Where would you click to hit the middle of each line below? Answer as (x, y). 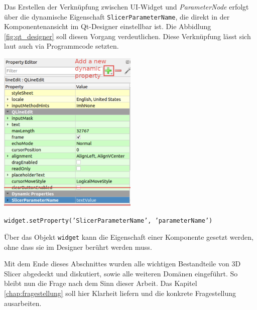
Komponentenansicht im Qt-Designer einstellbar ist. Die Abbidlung (108, 26)
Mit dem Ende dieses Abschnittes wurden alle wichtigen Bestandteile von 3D (122, 264)
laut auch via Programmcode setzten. (61, 46)
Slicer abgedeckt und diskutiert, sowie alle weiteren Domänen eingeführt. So (121, 273)
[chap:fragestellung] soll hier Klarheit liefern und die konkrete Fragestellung (120, 293)
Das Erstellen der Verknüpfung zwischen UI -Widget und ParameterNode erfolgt (126, 7)
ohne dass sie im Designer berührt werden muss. (78, 247)
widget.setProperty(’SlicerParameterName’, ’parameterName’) (108, 221)
